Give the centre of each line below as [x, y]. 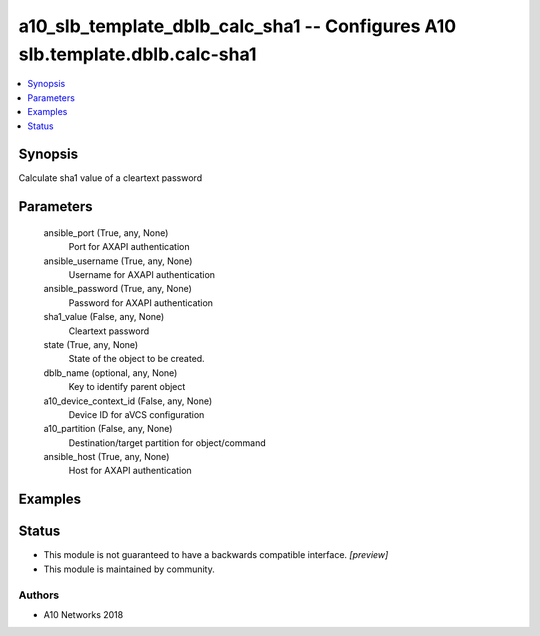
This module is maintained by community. [129, 569]
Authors [39, 595]
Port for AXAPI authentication [129, 247]
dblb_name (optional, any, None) [110, 372]
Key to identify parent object [127, 387]
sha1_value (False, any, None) [104, 317]
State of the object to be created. [136, 359]
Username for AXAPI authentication [141, 274]
